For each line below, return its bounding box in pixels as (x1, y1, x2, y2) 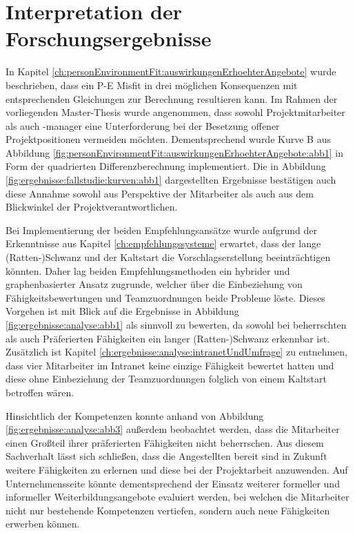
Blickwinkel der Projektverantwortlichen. (6, 200, 178, 214)
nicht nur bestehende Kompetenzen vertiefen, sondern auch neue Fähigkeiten (6, 503, 330, 517)
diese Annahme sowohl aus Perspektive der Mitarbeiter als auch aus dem (6, 186, 314, 200)
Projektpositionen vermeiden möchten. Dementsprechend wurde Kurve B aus (6, 132, 331, 146)
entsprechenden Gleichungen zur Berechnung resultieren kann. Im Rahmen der (6, 91, 338, 106)
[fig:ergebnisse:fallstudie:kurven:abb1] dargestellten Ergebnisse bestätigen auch (6, 173, 336, 187)
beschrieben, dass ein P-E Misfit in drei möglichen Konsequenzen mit (6, 77, 298, 92)
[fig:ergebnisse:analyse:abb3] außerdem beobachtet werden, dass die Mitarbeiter (6, 422, 340, 436)
